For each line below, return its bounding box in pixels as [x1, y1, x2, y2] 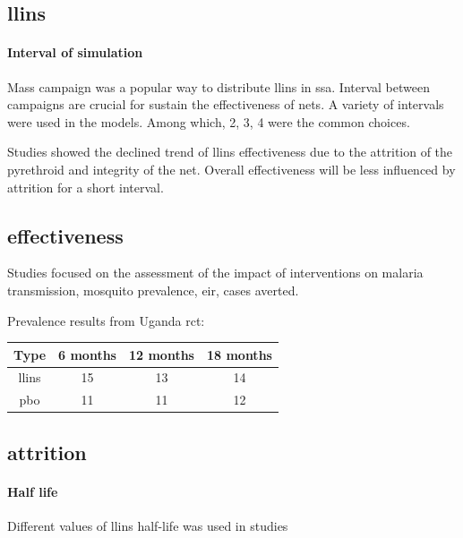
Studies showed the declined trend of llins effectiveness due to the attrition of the [7, 142, 453, 161]
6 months [58, 345, 116, 363]
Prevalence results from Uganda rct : [7, 311, 205, 329]
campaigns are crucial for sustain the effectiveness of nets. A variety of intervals [7, 95, 444, 114]
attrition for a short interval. [7, 177, 164, 196]
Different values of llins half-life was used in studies [7, 516, 288, 534]
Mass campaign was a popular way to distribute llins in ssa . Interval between [7, 77, 431, 96]
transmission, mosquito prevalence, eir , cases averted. [7, 280, 299, 299]
